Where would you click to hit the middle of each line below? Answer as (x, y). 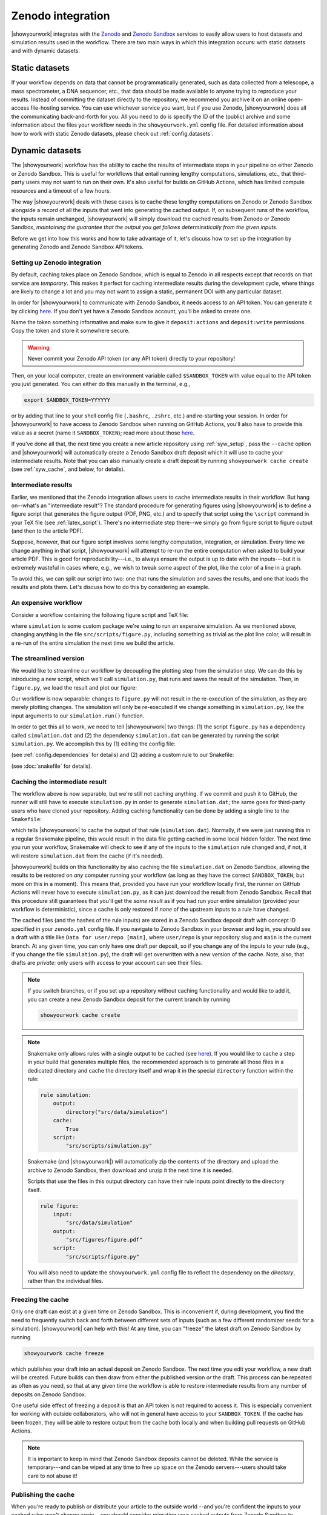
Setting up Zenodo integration (56, 262)
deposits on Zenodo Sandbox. (49, 1394)
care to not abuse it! (53, 1476)
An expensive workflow (47, 603)
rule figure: (59, 1206)
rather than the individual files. (65, 1281)
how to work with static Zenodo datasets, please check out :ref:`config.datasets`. (113, 133)
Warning (38, 347)
